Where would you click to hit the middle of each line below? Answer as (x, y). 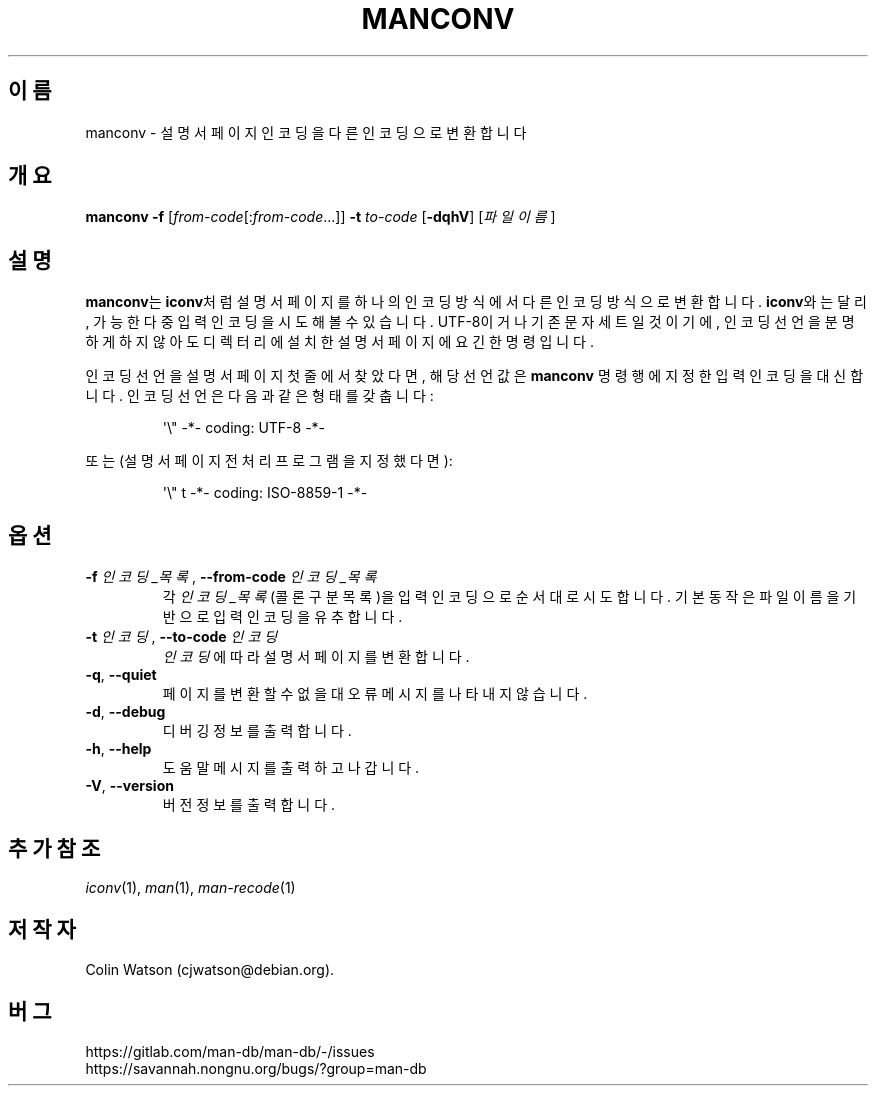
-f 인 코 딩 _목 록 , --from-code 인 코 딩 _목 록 (231, 577)
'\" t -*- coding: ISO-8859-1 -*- (265, 493)
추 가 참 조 (54, 848)
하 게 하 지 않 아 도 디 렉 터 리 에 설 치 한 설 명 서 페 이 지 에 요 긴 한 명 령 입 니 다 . (339, 342)
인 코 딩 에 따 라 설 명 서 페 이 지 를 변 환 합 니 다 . (316, 657)
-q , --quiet (121, 675)
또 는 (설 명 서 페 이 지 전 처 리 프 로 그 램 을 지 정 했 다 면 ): (269, 461)
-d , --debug (125, 712)
